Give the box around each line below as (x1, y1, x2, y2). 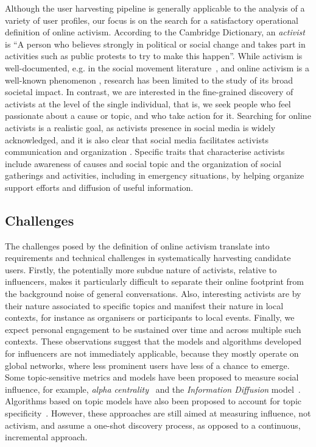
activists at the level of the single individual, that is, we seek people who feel (5, 97, 291, 110)
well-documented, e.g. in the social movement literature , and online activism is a (5, 61, 309, 74)
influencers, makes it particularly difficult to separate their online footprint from (5, 275, 304, 288)
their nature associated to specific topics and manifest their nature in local (5, 299, 284, 312)
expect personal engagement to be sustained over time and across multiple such (5, 323, 301, 335)
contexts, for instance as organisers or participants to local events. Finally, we (5, 311, 295, 324)
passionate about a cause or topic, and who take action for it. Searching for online (5, 109, 311, 122)
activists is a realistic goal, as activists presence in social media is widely (5, 121, 276, 134)
